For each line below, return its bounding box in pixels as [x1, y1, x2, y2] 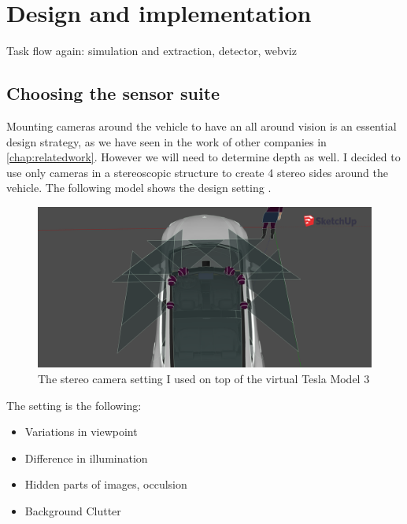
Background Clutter [24, 503, 121, 518]
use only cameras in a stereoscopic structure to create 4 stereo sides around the [6, 164, 388, 180]
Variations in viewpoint [24, 423, 138, 440]
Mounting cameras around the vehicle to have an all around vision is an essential [6, 117, 397, 134]
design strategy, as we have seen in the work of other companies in [6, 133, 327, 149]
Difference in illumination [24, 449, 148, 466]
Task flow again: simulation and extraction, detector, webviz [6, 42, 297, 59]
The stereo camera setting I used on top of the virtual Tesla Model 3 [38, 371, 370, 387]
